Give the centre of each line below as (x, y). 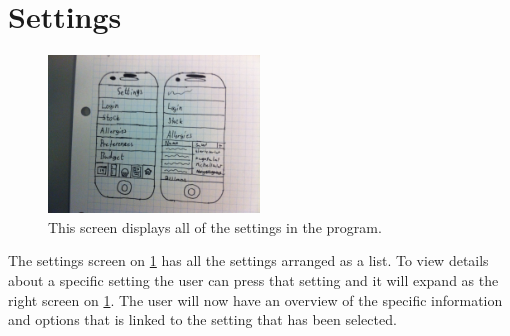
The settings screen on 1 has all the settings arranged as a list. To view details (248, 260)
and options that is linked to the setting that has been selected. (202, 319)
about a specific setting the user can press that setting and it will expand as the (253, 280)
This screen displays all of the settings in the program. (215, 226)
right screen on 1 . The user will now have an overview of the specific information (255, 299)
